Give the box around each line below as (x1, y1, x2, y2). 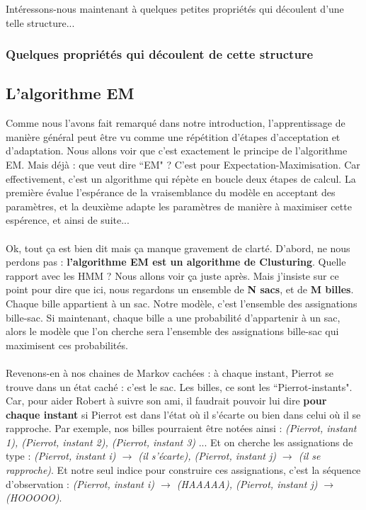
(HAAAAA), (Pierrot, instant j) (176, 476, 318, 491)
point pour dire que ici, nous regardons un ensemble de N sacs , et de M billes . (6, 282, 354, 297)
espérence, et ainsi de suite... (6, 212, 130, 227)
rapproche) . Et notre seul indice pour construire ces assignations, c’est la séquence (6, 463, 361, 477)
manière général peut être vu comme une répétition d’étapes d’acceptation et (6, 129, 341, 144)
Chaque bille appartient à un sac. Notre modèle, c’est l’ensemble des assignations (6, 295, 358, 310)
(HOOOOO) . (6, 490, 62, 505)
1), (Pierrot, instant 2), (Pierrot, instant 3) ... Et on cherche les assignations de (6, 434, 353, 449)
